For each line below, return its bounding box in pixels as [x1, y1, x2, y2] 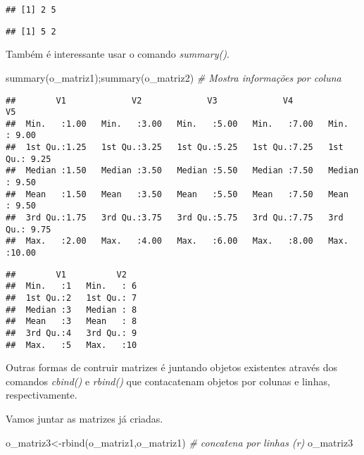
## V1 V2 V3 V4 [6, 95, 294, 106]
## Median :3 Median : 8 [6, 304, 137, 315]
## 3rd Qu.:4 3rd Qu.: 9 [6, 328, 137, 338]
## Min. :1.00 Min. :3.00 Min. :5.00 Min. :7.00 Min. [6, 118, 349, 129]
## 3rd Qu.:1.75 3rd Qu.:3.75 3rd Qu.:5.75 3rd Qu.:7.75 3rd [6, 213, 344, 223]
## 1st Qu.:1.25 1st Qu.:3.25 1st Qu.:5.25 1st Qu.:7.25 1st [6, 142, 344, 153]
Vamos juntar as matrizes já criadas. [6, 411, 163, 426]
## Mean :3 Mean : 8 [6, 316, 137, 327]
